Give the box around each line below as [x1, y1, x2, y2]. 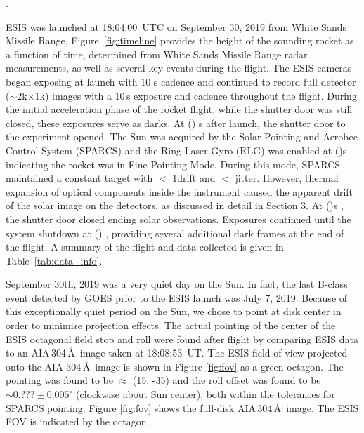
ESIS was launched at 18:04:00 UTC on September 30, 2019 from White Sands [6, 19, 346, 34]
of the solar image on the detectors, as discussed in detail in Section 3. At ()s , [6, 198, 344, 213]
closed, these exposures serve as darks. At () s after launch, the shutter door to [6, 115, 346, 130]
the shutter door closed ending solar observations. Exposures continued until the [6, 211, 351, 226]
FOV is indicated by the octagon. [6, 414, 150, 429]
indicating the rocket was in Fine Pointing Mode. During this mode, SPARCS [6, 156, 341, 171]
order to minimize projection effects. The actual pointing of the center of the [6, 318, 336, 333]
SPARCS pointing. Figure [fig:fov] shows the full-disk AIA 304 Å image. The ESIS [6, 400, 359, 415]
